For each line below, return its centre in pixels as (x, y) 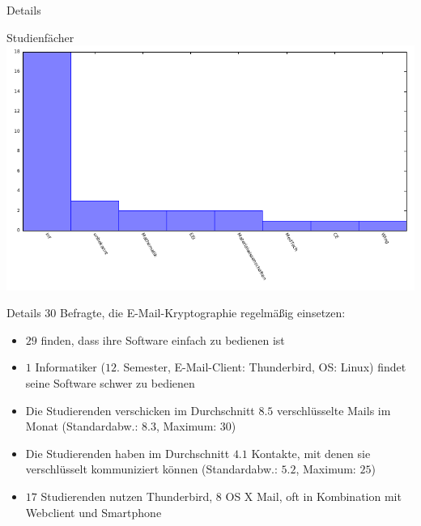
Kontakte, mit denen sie (311, 453)
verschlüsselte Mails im (334, 410)
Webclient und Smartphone (94, 512)
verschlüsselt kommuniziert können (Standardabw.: (151, 469)
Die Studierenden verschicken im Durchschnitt (140, 410)
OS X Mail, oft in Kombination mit (313, 496)
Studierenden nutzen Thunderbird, (127, 496)
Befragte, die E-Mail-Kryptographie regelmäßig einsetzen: (203, 313)
